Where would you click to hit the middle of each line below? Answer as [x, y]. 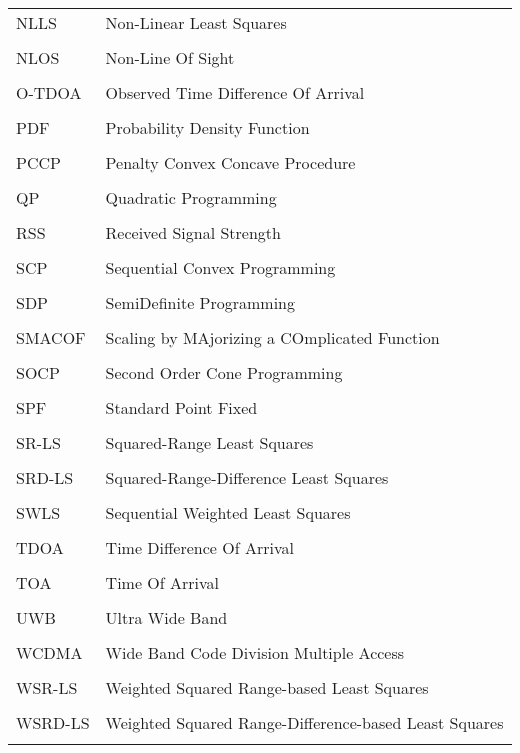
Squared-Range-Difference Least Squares [247, 477]
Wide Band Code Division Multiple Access [255, 652]
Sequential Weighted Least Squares [228, 512]
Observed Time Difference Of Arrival [235, 92]
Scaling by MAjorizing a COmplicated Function [272, 337]
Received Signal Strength [193, 232]
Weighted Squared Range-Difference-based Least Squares [304, 722]
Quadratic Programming [191, 197]
